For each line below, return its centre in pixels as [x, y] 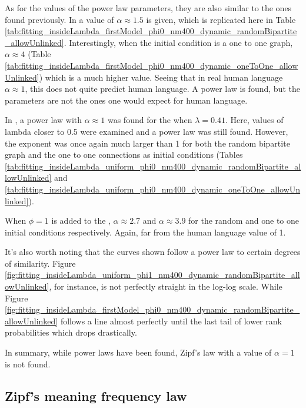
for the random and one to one [244, 220]
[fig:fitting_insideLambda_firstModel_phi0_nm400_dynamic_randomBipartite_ [152, 309]
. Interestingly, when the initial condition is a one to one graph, [178, 42]
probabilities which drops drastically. [71, 332]
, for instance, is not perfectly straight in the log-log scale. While [166, 286]
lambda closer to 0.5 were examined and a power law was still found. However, [147, 131]
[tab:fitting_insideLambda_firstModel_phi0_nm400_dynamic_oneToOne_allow [152, 65]
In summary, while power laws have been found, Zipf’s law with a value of [138, 352]
